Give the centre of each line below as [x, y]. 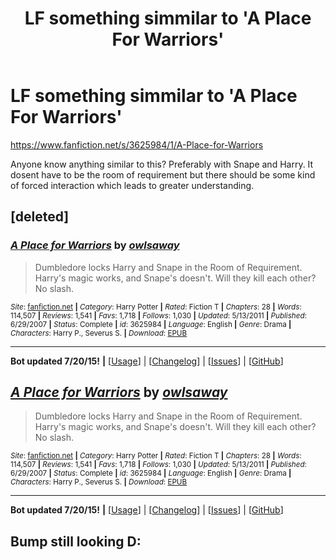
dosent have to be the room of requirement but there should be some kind [163, 174]
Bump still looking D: [76, 541]
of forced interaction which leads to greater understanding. [132, 185]
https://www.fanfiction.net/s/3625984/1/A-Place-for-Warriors [137, 144]
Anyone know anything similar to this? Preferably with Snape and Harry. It [162, 164]
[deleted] [40, 217]
